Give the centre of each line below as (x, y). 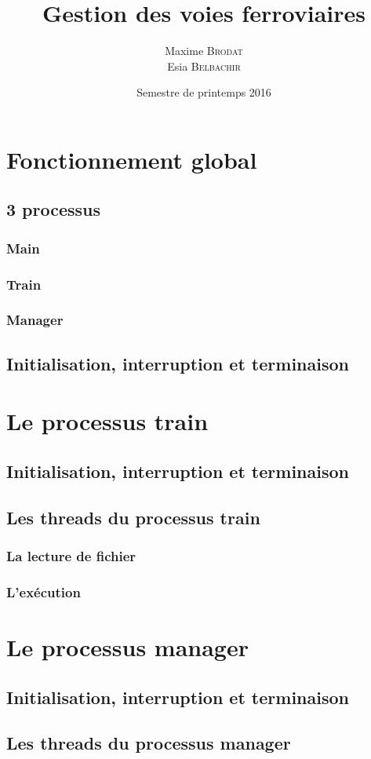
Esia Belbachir (204, 66)
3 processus (54, 209)
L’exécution (44, 591)
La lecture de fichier (71, 556)
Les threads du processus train (133, 517)
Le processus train (107, 421)
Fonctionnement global (132, 159)
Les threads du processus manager (149, 743)
